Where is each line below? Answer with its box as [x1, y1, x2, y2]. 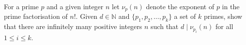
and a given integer [46, 1, 104, 11]
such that [151, 21, 179, 31]
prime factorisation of [4, 11, 68, 21]
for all [215, 21, 233, 31]
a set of [174, 11, 196, 21]
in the [222, 1, 240, 11]
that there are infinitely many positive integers [4, 21, 142, 31]
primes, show [204, 11, 243, 21]
